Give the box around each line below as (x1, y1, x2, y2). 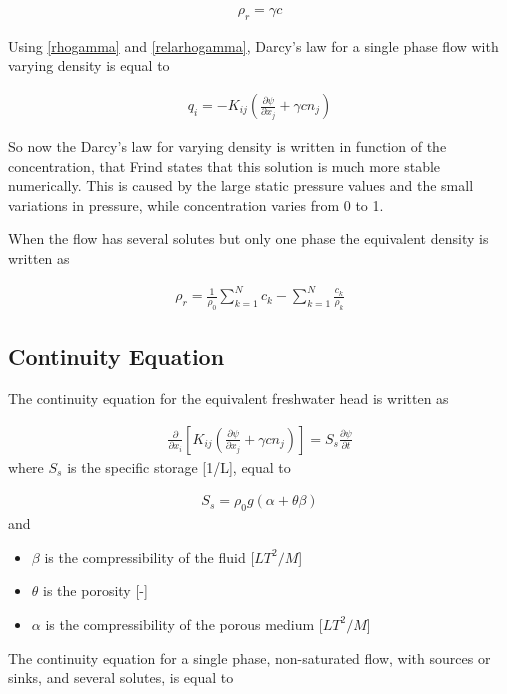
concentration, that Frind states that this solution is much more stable (8, 155, 441, 176)
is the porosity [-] (43, 580, 148, 601)
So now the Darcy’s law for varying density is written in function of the (8, 136, 447, 157)
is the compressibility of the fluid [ (44, 546, 255, 567)
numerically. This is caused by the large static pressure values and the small (8, 175, 474, 196)
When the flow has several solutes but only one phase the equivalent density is (8, 228, 489, 249)
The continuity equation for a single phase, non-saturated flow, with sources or (8, 647, 491, 668)
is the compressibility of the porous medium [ (45, 613, 323, 634)
